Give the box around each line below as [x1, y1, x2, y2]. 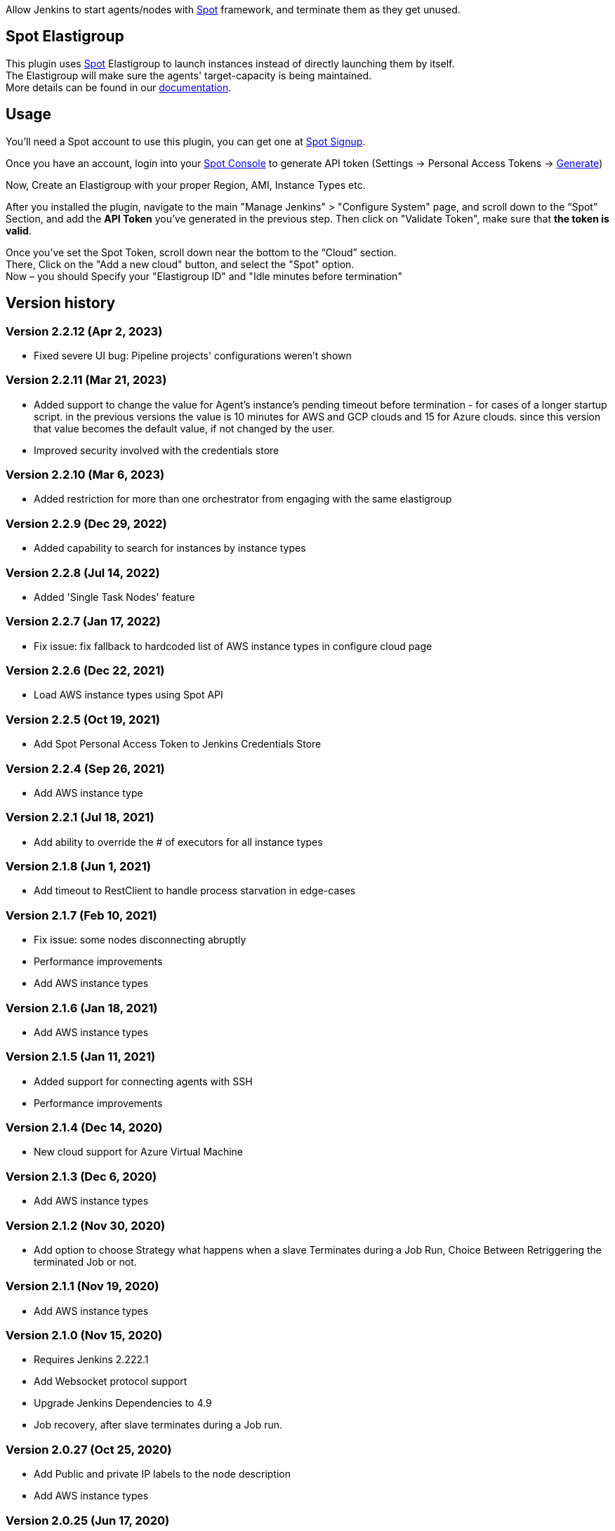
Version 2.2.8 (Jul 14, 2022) [6, 565, 160, 580]
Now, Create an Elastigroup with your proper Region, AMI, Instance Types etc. [6, 178, 366, 191]
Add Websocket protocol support [34, 1375, 187, 1388]
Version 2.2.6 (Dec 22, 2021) [6, 663, 165, 678]
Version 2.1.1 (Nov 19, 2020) [6, 1279, 159, 1294]
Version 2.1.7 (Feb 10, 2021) [6, 908, 157, 922]
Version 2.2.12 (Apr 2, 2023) [6, 324, 163, 338]
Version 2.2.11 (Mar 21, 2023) [6, 373, 167, 387]
